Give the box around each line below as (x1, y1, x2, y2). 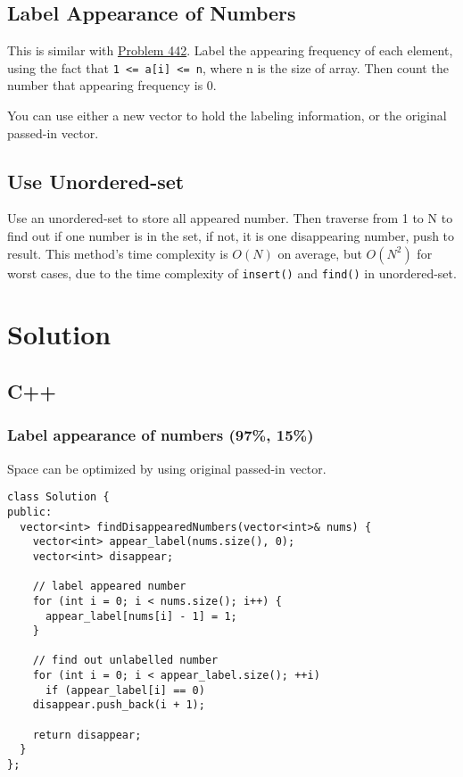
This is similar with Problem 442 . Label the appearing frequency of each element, (7, 41, 453, 60)
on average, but (277, 244, 362, 262)
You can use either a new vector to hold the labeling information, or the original (7, 106, 447, 125)
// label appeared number (32, 580, 186, 593)
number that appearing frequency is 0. (7, 76, 217, 95)
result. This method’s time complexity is (7, 244, 228, 262)
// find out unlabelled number (32, 654, 219, 667)
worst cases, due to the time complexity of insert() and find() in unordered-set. (7, 263, 457, 282)
